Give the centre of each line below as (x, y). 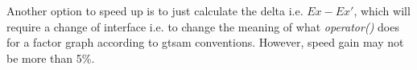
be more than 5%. (51, 58)
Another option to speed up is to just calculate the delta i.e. (155, 10)
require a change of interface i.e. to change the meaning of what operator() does (203, 26)
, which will (382, 10)
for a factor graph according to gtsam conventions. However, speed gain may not (205, 42)
